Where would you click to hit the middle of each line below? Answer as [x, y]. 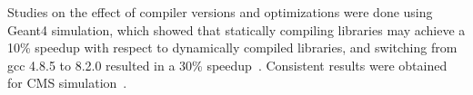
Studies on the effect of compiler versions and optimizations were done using [220, 12]
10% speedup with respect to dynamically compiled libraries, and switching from [232, 47]
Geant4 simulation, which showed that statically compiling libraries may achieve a [236, 29]
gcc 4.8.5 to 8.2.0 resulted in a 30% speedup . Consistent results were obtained [227, 65]
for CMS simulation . [67, 83]
